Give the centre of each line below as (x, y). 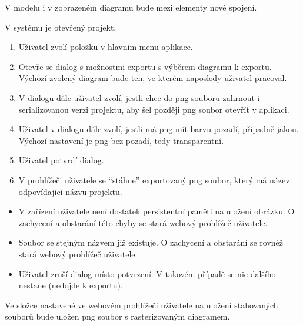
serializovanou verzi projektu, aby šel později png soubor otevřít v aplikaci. (154, 109)
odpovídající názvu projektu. (70, 191)
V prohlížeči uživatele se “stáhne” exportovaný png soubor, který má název (154, 179)
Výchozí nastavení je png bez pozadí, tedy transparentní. (121, 140)
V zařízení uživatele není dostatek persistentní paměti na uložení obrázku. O (157, 211)
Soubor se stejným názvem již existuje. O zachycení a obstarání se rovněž (151, 242)
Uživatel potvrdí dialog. (61, 160)
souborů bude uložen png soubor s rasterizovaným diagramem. (117, 316)
